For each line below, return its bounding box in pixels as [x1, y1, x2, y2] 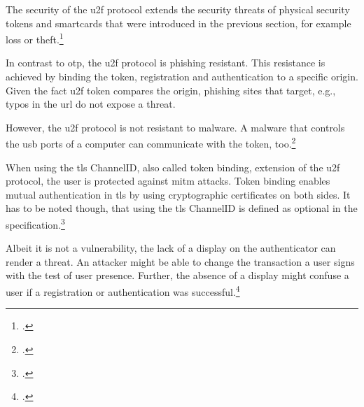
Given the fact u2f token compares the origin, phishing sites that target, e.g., [6, 83, 336, 97]
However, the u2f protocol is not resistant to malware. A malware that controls [6, 120, 345, 134]
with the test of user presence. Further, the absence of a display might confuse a [6, 268, 349, 283]
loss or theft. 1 [6, 30, 64, 46]
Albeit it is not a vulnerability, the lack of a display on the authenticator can [6, 241, 336, 255]
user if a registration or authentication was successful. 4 [6, 283, 240, 299]
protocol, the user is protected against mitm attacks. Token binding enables [6, 173, 330, 188]
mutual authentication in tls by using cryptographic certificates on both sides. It [6, 187, 351, 201]
